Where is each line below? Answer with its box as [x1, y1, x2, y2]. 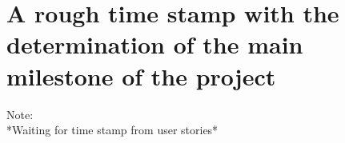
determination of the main [6, 28, 303, 61]
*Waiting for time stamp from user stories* [6, 121, 219, 138]
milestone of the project [6, 59, 276, 92]
